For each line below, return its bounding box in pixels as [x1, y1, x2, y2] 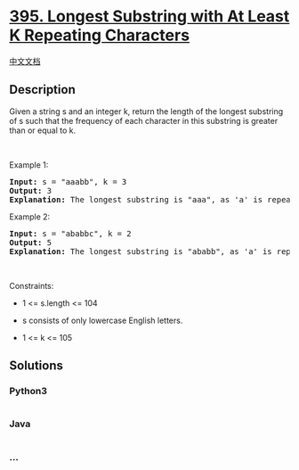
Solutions [9, 359, 64, 374]
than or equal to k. [9, 125, 77, 136]
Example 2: [9, 211, 51, 222]
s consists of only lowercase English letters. [21, 315, 183, 326]
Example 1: [9, 159, 49, 170]
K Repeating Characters [9, 25, 190, 45]
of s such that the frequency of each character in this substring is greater [9, 115, 279, 126]
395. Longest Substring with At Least [9, 6, 290, 27]
